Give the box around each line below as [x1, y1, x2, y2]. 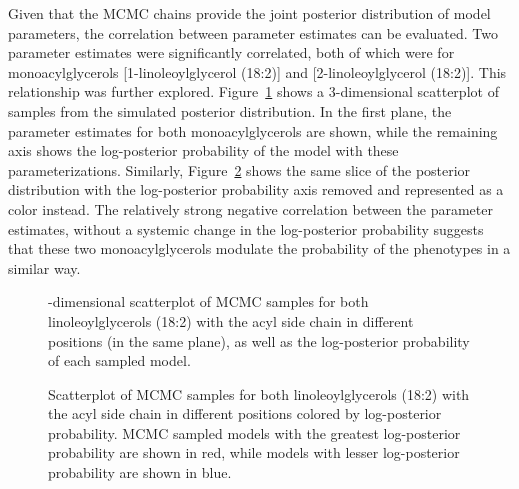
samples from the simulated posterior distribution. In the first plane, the [8, 100, 452, 121]
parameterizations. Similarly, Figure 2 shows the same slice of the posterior [8, 159, 471, 180]
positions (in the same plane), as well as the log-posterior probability [48, 330, 470, 351]
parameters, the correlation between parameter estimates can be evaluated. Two [8, 22, 499, 43]
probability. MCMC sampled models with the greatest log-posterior [48, 422, 461, 443]
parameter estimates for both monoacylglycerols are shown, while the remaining [8, 120, 498, 141]
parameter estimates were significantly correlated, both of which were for [8, 42, 455, 63]
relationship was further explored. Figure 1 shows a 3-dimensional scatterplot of [8, 81, 499, 102]
